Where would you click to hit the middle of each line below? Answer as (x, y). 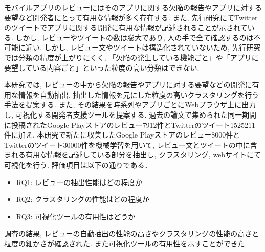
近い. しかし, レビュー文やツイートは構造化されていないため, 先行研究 (143, 47)
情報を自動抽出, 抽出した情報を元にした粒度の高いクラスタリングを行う (139, 94)
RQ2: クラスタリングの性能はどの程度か (83, 199)
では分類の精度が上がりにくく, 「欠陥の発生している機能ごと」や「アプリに (131, 57)
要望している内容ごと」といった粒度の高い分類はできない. (102, 67)
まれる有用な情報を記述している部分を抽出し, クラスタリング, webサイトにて (133, 155)
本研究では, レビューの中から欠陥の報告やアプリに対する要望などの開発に (128, 85)
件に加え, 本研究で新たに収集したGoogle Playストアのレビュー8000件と (122, 135)
